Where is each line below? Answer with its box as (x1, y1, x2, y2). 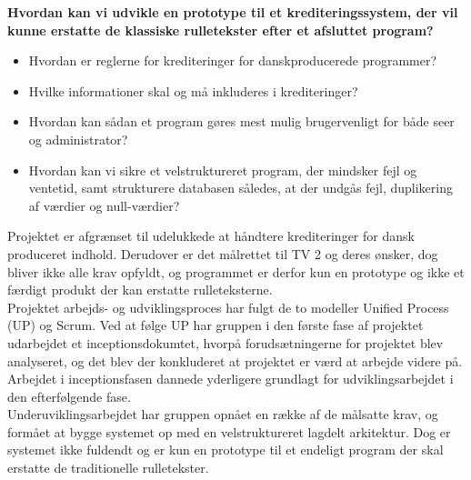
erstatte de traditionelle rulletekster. (7, 458, 209, 477)
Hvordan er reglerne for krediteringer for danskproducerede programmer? (28, 51, 437, 70)
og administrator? (28, 129, 128, 148)
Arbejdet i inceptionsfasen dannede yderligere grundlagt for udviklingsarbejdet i (7, 369, 454, 388)
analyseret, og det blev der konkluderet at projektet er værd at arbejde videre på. (7, 351, 463, 370)
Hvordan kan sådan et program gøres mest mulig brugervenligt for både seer (28, 112, 455, 131)
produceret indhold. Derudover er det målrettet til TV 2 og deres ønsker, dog (7, 244, 438, 263)
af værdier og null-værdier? (28, 195, 180, 215)
